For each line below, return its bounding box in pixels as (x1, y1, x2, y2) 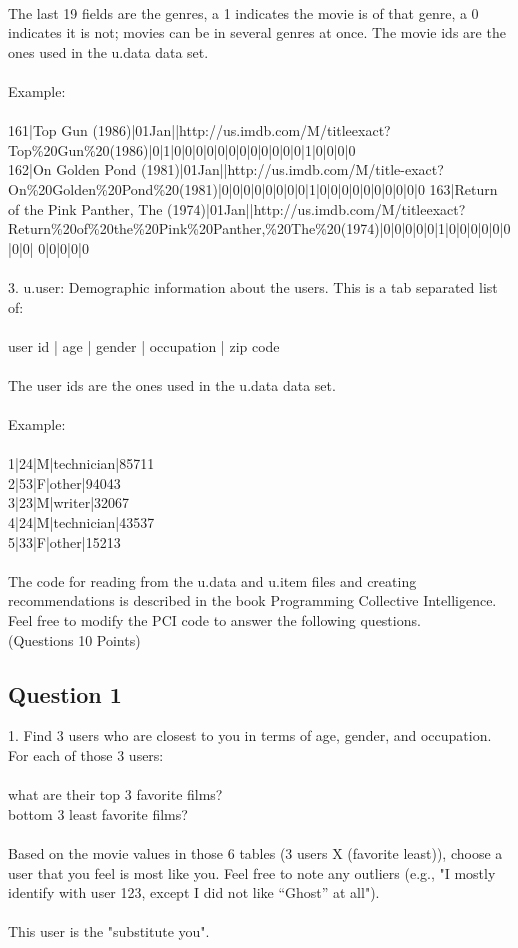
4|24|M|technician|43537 (8, 512, 155, 533)
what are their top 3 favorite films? (8, 784, 223, 805)
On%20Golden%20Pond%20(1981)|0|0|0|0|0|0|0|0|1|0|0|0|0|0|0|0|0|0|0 (8, 178, 425, 199)
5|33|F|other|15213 (8, 531, 121, 552)
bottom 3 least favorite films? (8, 803, 188, 824)
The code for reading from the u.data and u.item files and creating (8, 570, 417, 591)
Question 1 (8, 678, 122, 709)
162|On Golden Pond (8, 159, 137, 180)
